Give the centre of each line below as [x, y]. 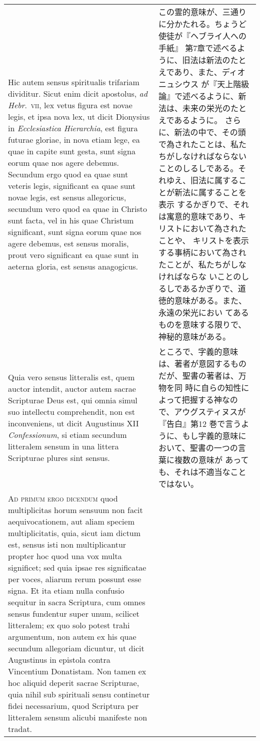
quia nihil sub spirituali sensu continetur [79, 694]
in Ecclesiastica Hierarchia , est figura [73, 128]
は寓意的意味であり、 [198, 216]
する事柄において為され [202, 252]
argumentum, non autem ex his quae [72, 637]
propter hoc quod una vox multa [65, 556]
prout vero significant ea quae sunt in [73, 255]
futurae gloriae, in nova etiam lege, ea [74, 139]
